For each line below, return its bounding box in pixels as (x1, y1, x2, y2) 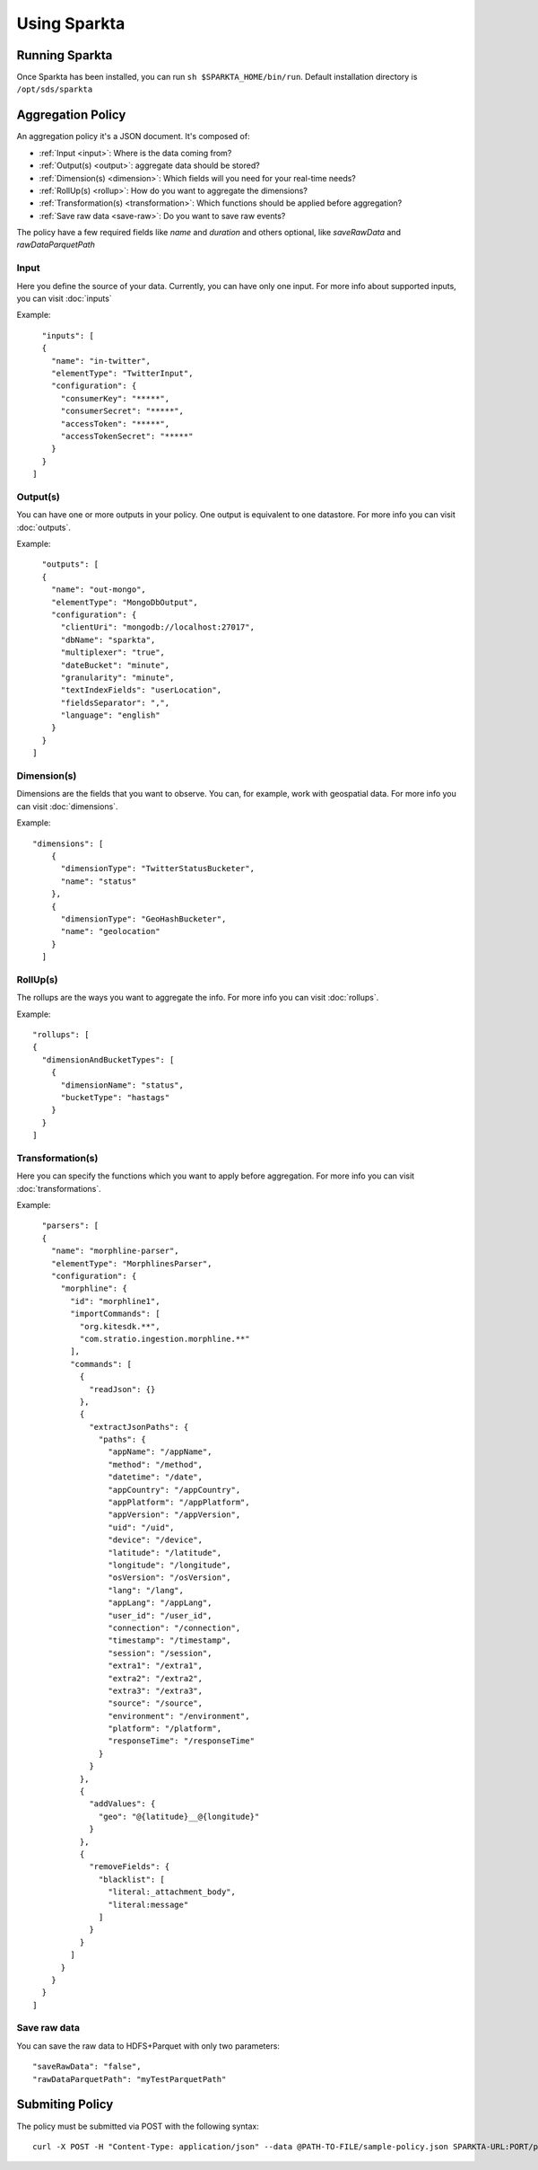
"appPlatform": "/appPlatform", (108, 1497, 250, 1508)
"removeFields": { (89, 1862, 170, 1872)
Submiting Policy (16, 2097, 114, 2113)
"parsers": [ (41, 1221, 100, 1231)
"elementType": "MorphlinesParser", (50, 1258, 213, 1268)
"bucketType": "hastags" (60, 1092, 170, 1102)
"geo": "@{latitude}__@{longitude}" (99, 1811, 260, 1822)
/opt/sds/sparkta (16, 84, 93, 94)
